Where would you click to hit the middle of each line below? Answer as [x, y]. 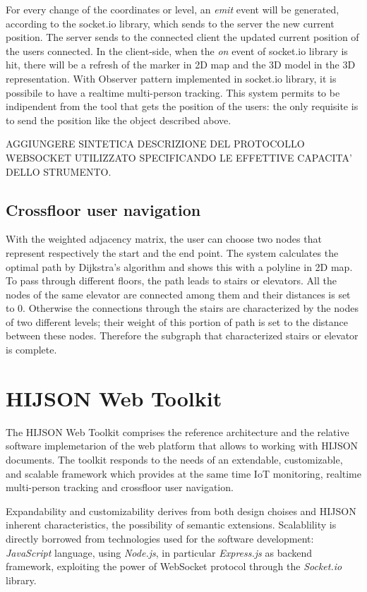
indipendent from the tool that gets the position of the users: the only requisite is [182, 106]
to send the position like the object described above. [119, 120]
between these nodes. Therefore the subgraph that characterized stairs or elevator [182, 336]
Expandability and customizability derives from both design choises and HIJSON [181, 511]
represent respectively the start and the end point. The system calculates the [172, 252]
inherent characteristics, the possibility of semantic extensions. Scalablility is [171, 525]
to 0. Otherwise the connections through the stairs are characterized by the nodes [182, 308]
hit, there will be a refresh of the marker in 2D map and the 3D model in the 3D [181, 65]
